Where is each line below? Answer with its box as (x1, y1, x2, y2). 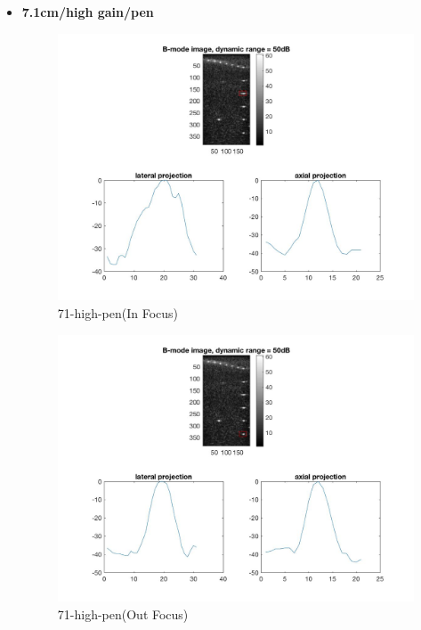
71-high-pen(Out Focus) (57, 604, 189, 623)
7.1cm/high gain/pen (21, 3, 154, 20)
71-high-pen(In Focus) (57, 303, 179, 322)
